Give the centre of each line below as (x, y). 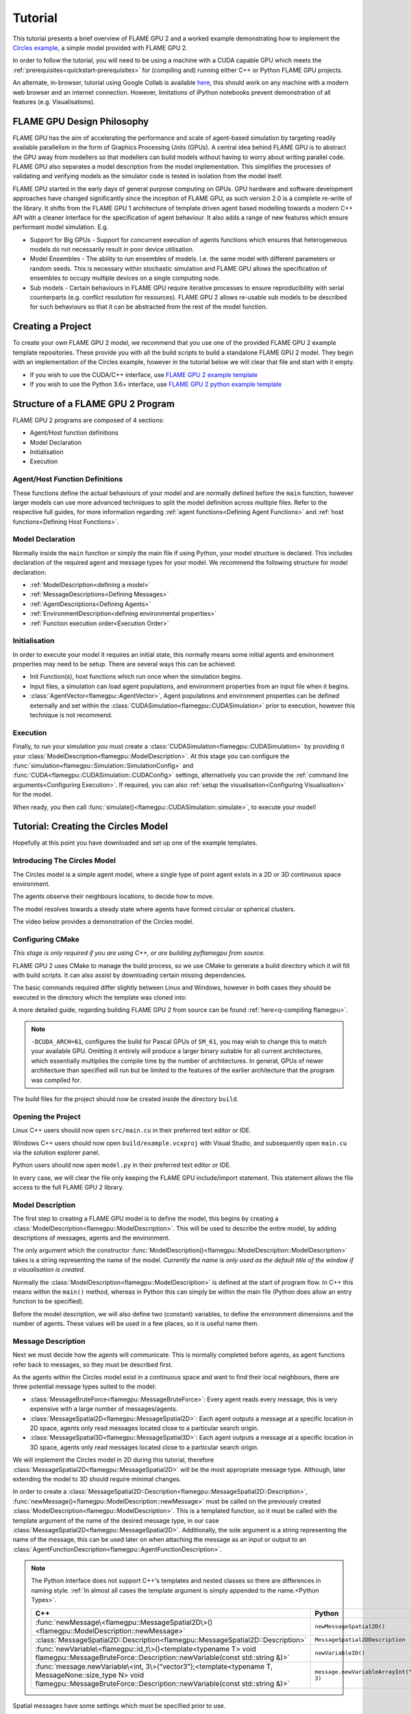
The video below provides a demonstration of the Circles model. (103, 921)
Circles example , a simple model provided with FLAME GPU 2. (100, 47)
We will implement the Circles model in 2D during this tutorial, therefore (113, 1460)
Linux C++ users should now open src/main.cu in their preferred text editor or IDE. (132, 1131)
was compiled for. (56, 1080)
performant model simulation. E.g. (61, 227)
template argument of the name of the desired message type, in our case (116, 1520)
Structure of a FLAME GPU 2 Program (94, 403)
